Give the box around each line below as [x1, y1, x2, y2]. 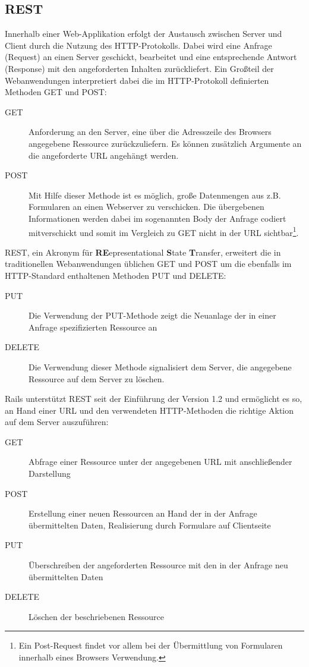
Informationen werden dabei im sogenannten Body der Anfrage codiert [29, 212, 286, 224]
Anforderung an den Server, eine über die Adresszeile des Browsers [29, 125, 272, 138]
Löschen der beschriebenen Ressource [29, 610, 164, 622]
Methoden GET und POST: [5, 86, 107, 98]
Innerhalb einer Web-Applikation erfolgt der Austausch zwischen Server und [5, 27, 282, 40]
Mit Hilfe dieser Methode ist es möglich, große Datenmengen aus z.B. [29, 188, 281, 201]
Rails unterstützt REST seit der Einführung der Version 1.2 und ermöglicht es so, [5, 392, 302, 405]
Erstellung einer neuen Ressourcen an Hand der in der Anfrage [29, 507, 257, 520]
